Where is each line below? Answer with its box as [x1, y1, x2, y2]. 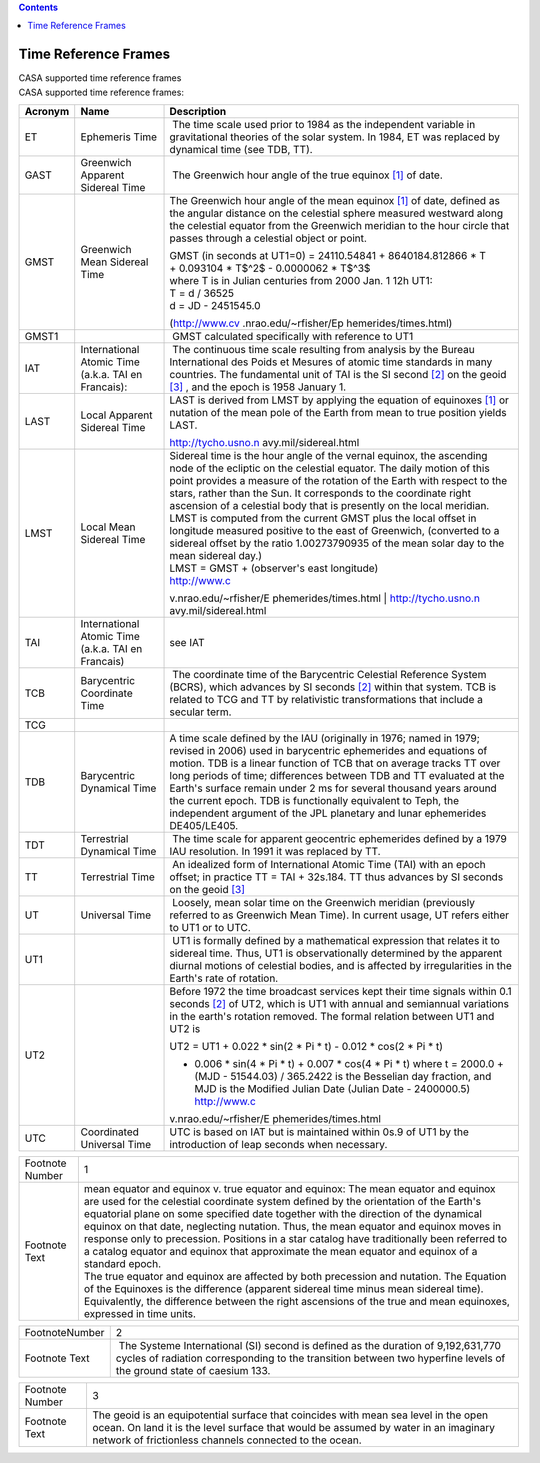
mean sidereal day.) [169, 549, 263, 563]
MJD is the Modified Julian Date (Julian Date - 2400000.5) [194, 1082, 471, 1096]
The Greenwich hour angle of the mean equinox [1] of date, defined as [169, 194, 500, 208]
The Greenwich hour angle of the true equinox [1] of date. [171, 168, 444, 182]
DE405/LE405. [169, 819, 239, 833]
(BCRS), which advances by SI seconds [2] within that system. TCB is [169, 680, 497, 694]
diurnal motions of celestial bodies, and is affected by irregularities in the [169, 959, 512, 973]
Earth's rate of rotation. [169, 971, 279, 985]
